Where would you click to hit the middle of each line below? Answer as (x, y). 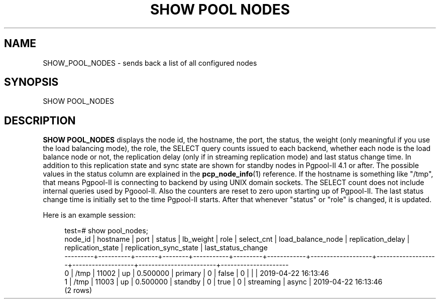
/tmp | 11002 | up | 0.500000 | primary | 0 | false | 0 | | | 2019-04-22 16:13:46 (202, 273)
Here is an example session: (89, 215)
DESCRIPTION (40, 120)
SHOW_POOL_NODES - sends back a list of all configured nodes (150, 63)
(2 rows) (78, 290)
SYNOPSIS (31, 82)
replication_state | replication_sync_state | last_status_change (166, 248)
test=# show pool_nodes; (106, 231)
